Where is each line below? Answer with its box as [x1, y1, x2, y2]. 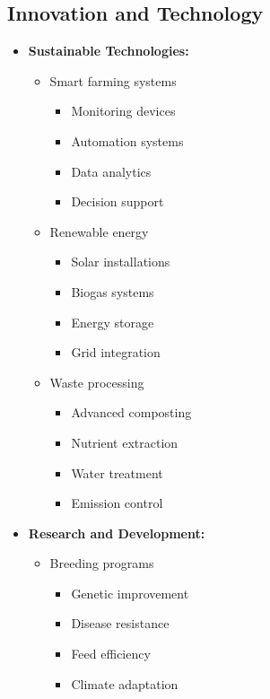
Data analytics [71, 162, 152, 180]
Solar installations [71, 252, 170, 271]
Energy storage [71, 312, 154, 331]
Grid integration [71, 343, 161, 362]
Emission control [71, 494, 163, 512]
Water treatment [71, 463, 163, 482]
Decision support [71, 192, 164, 211]
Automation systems [71, 131, 184, 150]
